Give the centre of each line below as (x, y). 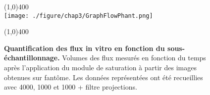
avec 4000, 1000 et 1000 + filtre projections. (71, 87)
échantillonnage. (32, 58)
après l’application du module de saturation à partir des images (100, 68)
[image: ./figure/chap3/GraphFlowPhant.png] (79, 16)
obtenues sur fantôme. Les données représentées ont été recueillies (104, 77)
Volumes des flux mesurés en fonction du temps (134, 58)
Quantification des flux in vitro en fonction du (84, 48)
